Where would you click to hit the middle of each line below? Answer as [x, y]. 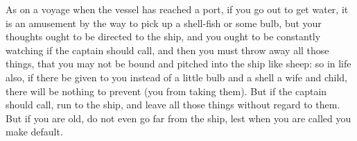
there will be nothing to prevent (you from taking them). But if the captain [166, 91]
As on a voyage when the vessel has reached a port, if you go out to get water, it [177, 9]
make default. [34, 132]
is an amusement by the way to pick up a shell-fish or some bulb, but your [164, 23]
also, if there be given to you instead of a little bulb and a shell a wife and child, [177, 77]
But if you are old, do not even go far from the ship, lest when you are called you [178, 118]
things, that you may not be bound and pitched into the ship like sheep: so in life [178, 64]
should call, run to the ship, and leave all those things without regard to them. [173, 105]
